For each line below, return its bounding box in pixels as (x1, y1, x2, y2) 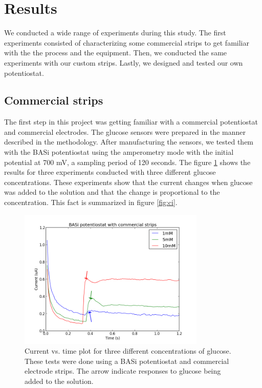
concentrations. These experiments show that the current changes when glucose (4, 176, 253, 187)
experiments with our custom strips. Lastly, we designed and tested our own (4, 57, 243, 68)
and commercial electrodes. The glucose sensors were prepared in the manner (4, 126, 246, 137)
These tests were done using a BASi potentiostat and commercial (25, 355, 229, 366)
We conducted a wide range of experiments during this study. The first (4, 27, 226, 38)
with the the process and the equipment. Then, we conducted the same (4, 47, 227, 58)
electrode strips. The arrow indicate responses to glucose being (25, 365, 221, 376)
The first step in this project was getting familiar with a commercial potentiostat (4, 116, 258, 127)
